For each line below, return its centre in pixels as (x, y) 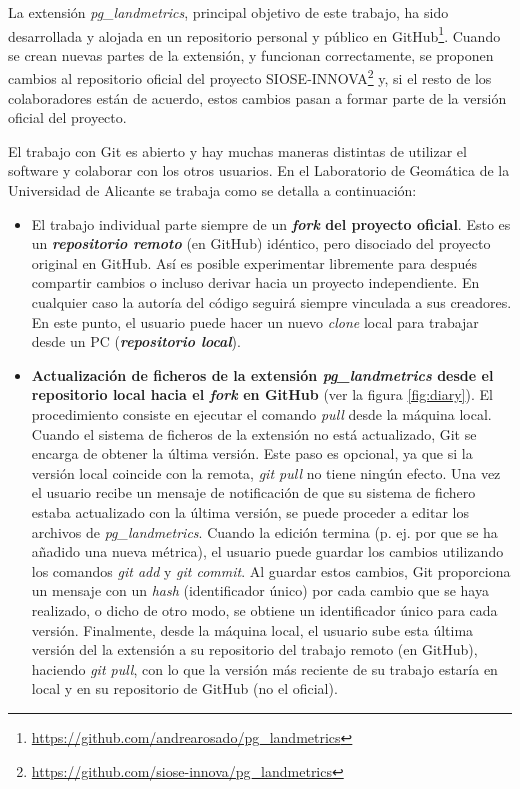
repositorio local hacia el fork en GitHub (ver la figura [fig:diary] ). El (262, 394)
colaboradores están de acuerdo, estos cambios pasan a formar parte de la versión (257, 97)
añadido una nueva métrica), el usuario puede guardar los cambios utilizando (267, 551)
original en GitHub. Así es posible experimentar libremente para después (254, 262)
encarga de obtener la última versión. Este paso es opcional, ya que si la (252, 453)
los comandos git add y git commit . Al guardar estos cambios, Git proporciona (271, 570)
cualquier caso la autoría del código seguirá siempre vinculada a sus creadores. (271, 302)
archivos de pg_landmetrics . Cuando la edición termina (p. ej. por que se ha (264, 531)
